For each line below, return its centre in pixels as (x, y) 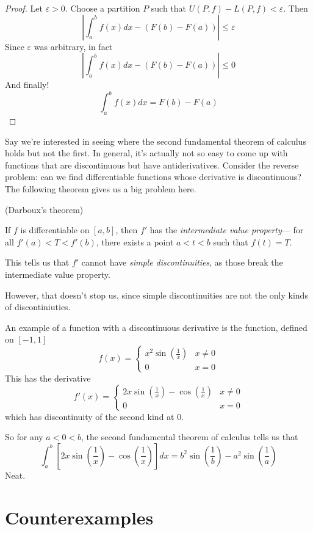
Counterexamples (79, 517)
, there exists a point (135, 241)
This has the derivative (48, 378)
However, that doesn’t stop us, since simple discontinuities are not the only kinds (156, 295)
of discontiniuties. (38, 307)
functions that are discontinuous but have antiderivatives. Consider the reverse (152, 165)
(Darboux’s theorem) (44, 209)
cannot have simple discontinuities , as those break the (182, 262)
